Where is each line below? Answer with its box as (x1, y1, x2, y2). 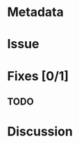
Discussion (7, 123, 73, 140)
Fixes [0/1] (7, 68, 69, 84)
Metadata (7, 4, 64, 20)
